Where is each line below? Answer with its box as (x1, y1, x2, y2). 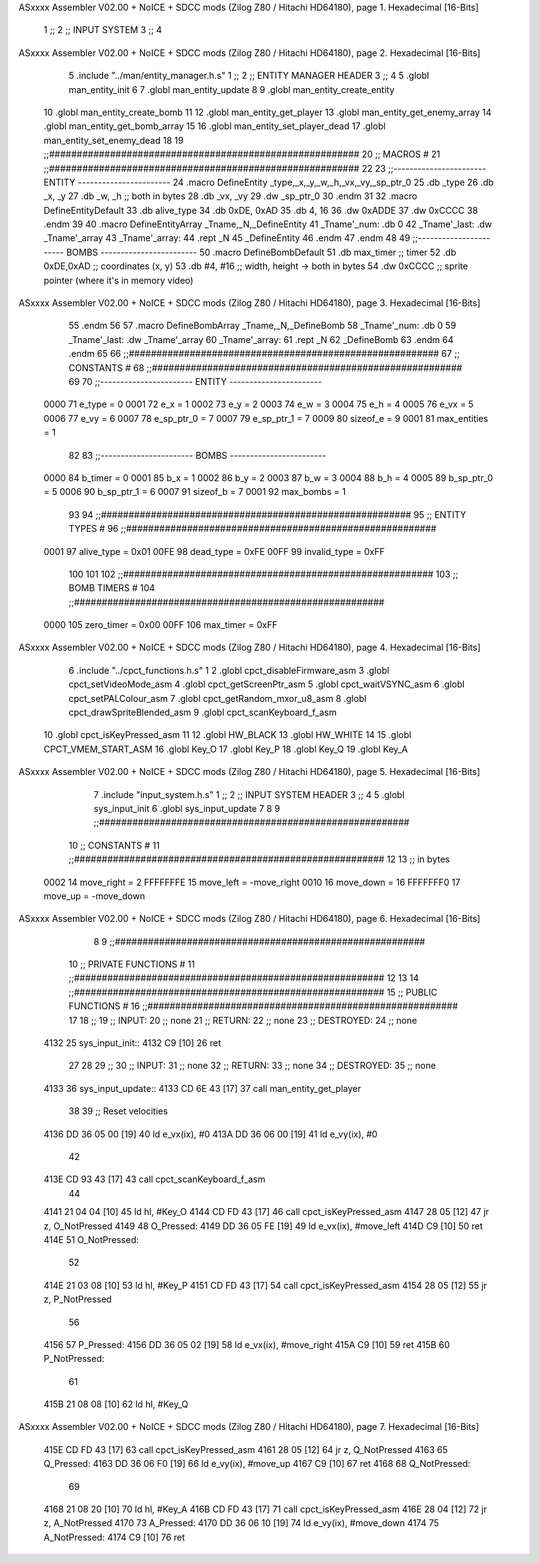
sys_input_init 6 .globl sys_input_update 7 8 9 (93, 802, 280, 814)
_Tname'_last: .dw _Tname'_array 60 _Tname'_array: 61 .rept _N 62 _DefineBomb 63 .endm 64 (68, 333, 454, 345)
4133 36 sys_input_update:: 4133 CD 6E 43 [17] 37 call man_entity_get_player (43, 1082, 362, 1094)
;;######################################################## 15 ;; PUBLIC (68, 986, 438, 998)
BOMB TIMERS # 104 (68, 582, 155, 594)
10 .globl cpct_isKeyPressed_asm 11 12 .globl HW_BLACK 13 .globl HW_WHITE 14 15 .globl (43, 729, 412, 741)
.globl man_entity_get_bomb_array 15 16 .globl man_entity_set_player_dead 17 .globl (43, 120, 386, 132)
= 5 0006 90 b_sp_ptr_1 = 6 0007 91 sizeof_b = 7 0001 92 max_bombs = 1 (43, 486, 347, 498)
